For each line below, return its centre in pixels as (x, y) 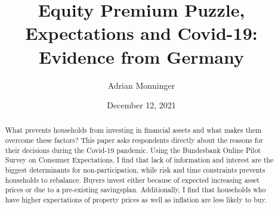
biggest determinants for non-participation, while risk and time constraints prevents (135, 170)
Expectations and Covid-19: (141, 33)
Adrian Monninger (141, 85)
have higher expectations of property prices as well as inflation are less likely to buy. (136, 200)
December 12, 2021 (141, 105)
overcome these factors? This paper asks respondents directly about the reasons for (134, 140)
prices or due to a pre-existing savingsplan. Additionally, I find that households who (135, 190)
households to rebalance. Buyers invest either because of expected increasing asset (132, 180)
